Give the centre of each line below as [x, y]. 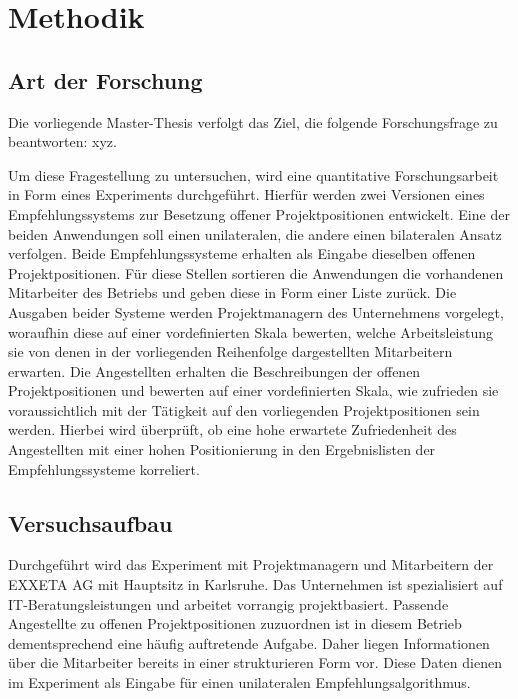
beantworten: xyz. [62, 141]
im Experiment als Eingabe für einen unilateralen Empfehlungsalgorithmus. [239, 682]
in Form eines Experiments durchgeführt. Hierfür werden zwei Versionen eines [246, 194]
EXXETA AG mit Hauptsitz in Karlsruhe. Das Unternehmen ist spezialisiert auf [255, 584]
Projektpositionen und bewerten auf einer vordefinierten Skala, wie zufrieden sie [253, 390]
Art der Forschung [105, 79]
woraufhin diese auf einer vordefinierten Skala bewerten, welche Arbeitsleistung [251, 331]
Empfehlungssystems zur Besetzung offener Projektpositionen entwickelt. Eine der [259, 213]
